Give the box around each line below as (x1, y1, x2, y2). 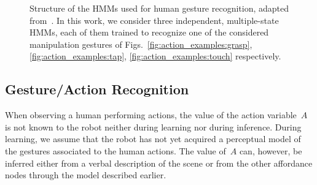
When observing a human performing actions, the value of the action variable (5, 108, 297, 121)
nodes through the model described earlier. (5, 168, 166, 181)
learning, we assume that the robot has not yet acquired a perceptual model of (5, 132, 301, 145)
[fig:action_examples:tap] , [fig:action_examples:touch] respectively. (29, 50, 281, 62)
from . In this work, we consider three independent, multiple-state (29, 13, 279, 26)
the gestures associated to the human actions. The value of (5, 144, 226, 157)
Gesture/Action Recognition (5, 80, 189, 99)
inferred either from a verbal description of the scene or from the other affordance (5, 156, 313, 169)
